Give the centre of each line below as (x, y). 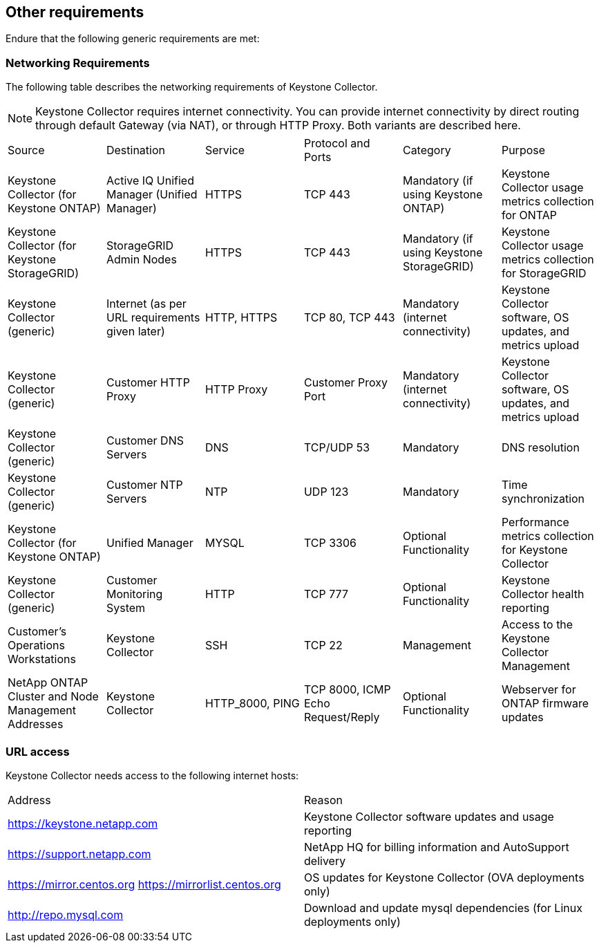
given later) (135, 332)
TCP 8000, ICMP (347, 690)
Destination (136, 150)
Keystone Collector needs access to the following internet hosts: (152, 775)
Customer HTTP (148, 383)
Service (225, 150)
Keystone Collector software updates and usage (429, 816)
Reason (324, 800)
